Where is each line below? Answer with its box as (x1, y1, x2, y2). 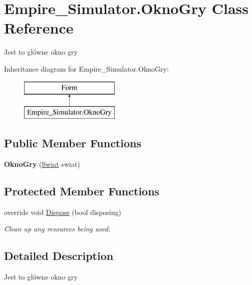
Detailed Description (4, 248, 114, 263)
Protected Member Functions (4, 183, 160, 198)
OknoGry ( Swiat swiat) (4, 158, 80, 169)
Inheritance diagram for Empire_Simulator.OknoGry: (4, 63, 169, 74)
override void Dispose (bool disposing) (4, 206, 121, 217)
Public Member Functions (4, 135, 141, 151)
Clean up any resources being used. (4, 223, 111, 234)
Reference (4, 18, 74, 38)
